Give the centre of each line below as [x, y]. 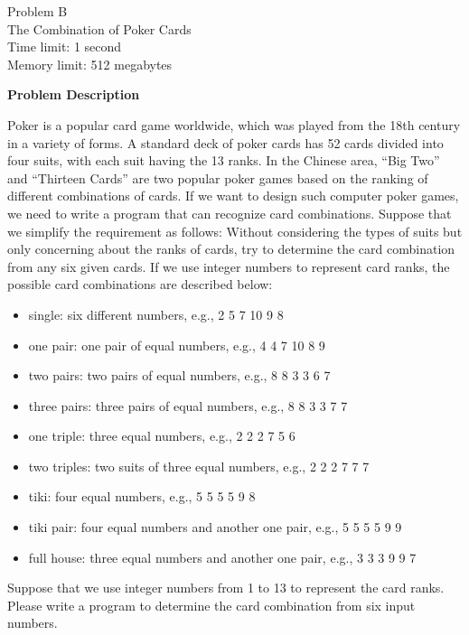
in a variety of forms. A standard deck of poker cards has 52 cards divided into [225, 142]
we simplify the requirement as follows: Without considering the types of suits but [235, 231]
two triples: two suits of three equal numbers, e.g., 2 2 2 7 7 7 [199, 466]
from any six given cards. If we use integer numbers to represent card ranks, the [229, 266]
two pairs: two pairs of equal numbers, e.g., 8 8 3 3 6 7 [179, 375]
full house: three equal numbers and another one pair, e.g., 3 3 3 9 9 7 [222, 557]
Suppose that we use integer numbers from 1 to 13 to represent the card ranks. [226, 588]
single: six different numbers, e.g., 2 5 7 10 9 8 [156, 314]
